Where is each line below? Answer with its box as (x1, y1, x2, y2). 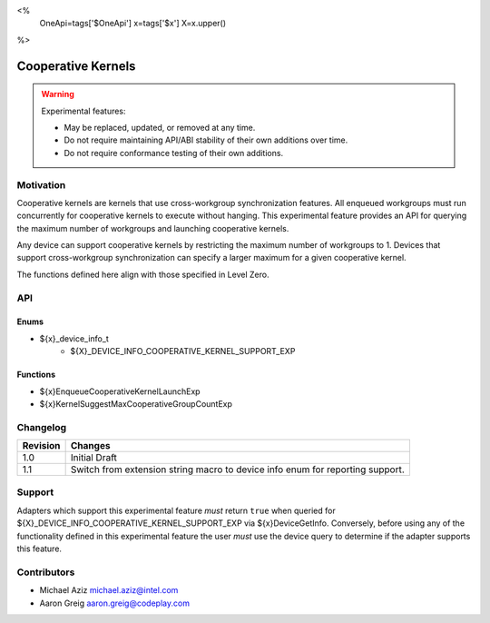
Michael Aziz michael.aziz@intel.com (39, 585, 179, 596)
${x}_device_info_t (39, 332, 109, 344)
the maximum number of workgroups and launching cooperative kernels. (16, 222, 289, 233)
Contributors (16, 566, 75, 578)
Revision (22, 440, 61, 452)
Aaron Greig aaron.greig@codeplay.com (39, 598, 191, 608)
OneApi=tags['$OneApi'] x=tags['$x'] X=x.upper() (39, 18, 227, 29)
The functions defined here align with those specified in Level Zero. (16, 269, 269, 280)
